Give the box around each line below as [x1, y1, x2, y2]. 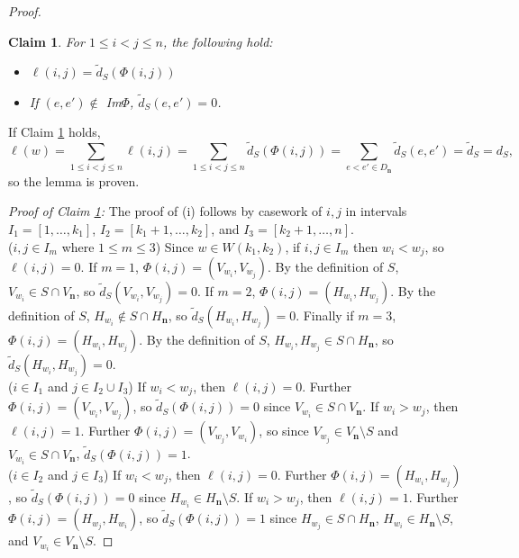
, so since [259, 421, 309, 440]
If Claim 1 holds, [8, 122, 101, 141]
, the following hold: [162, 31, 273, 50]
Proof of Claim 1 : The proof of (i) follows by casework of [8, 202, 323, 220]
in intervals [345, 202, 407, 220]
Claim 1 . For [8, 31, 85, 50]
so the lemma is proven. [8, 171, 140, 190]
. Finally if [296, 306, 354, 324]
